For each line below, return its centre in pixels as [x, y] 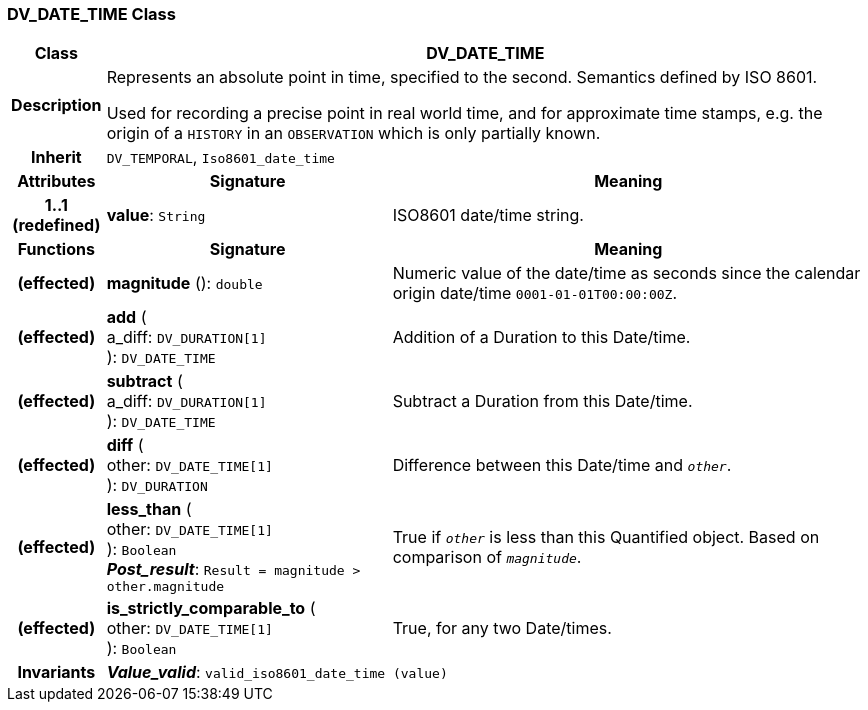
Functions [56, 249]
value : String [156, 215]
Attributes [56, 181]
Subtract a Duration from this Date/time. [542, 401]
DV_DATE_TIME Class [91, 14]
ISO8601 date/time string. [488, 215]
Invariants [56, 672]
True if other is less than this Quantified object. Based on [606, 536]
